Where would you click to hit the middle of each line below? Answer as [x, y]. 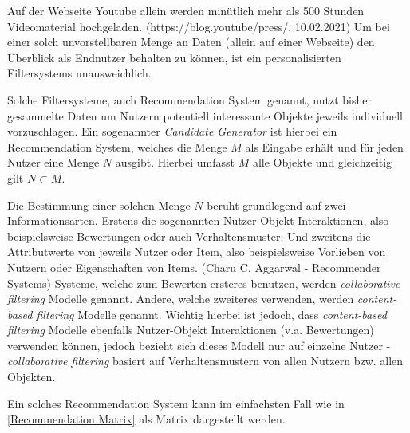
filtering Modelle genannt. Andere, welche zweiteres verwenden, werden [181, 299]
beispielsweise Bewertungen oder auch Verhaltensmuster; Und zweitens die [189, 236]
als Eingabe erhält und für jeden [324, 146]
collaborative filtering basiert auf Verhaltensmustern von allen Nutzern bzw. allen [205, 361]
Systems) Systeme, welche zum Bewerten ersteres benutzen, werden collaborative [204, 283]
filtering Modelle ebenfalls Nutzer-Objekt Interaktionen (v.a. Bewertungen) [191, 330]
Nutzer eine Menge [53, 162]
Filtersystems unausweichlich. [79, 73]
